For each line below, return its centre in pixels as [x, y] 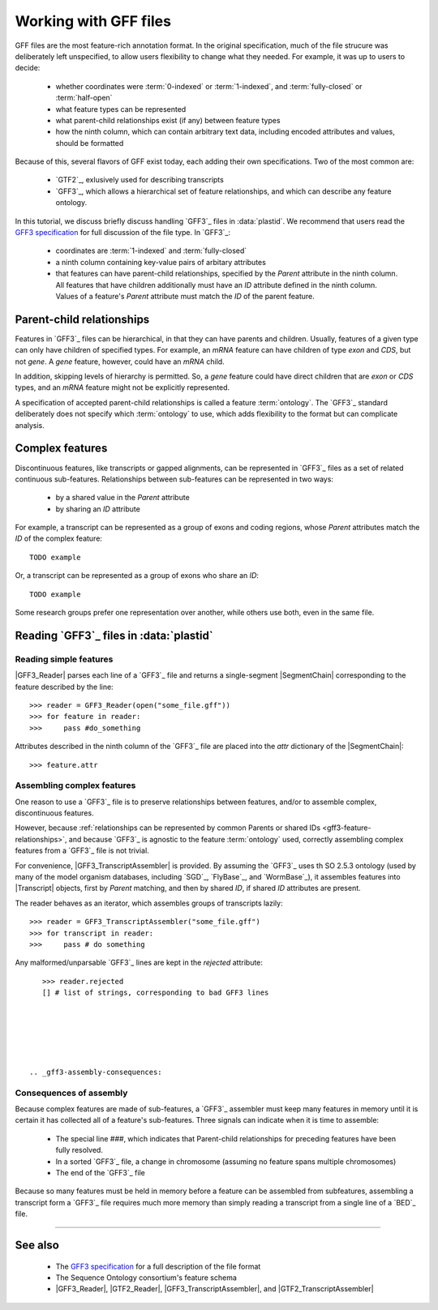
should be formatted [90, 143]
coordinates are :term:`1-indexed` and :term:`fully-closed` [151, 250]
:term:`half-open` [84, 98]
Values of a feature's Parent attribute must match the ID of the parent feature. [185, 296]
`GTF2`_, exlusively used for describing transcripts [140, 180]
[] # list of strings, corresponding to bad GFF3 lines [155, 993]
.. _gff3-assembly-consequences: [96, 1072]
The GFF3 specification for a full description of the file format [158, 1266]
